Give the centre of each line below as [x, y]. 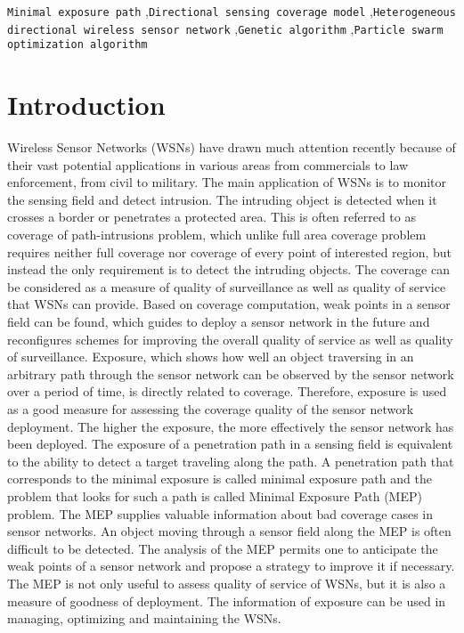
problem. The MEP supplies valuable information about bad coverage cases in [220, 513]
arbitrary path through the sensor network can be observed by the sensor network [231, 373]
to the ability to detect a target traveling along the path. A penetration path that [231, 461]
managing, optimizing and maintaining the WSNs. [144, 618]
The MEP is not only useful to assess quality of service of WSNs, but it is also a [227, 583]
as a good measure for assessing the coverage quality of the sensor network [211, 409]
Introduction [86, 105]
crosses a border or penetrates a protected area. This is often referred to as [212, 217]
